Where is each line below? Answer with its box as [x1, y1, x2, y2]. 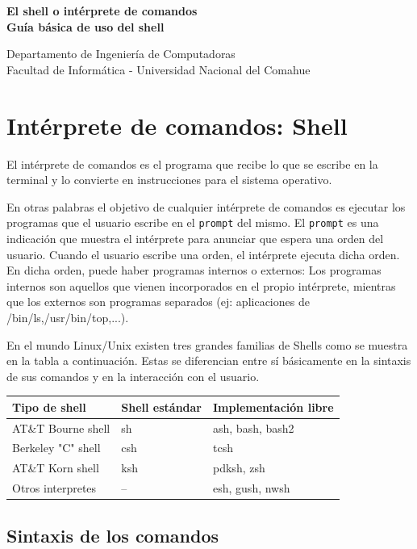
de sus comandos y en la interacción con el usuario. [6, 367, 260, 384]
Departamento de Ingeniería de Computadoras [6, 45, 236, 62]
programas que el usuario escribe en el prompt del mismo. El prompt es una [6, 214, 379, 231]
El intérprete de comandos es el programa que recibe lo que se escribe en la [6, 155, 378, 172]
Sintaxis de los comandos [6, 522, 219, 547]
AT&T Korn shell [12, 459, 99, 476]
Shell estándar [121, 398, 202, 415]
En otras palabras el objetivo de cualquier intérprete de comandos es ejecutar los [6, 198, 406, 215]
